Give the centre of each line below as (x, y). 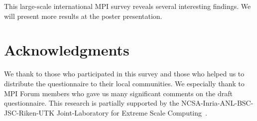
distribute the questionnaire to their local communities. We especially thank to (124, 83)
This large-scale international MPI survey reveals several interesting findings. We (128, 6)
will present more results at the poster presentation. (83, 16)
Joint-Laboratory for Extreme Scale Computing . (132, 112)
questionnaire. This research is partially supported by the (92, 103)
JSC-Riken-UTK (29, 112)
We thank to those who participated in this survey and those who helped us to (124, 74)
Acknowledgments (67, 50)
